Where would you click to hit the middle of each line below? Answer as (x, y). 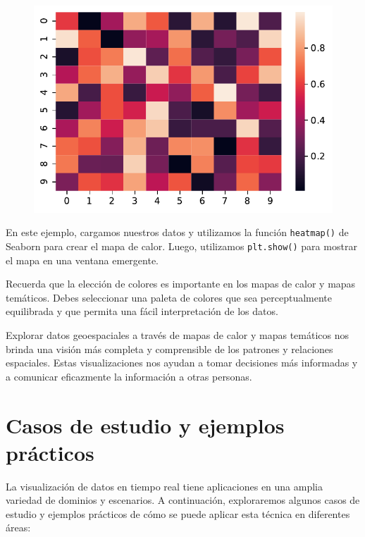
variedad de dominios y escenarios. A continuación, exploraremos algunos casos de (183, 500)
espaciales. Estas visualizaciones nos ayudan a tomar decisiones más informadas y (182, 363)
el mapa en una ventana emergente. (82, 260)
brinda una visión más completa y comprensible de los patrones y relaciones (169, 348)
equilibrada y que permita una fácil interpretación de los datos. (142, 311)
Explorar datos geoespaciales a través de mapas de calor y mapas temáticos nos (178, 335)
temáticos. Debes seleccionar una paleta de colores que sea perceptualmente (169, 297)
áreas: (18, 527)
